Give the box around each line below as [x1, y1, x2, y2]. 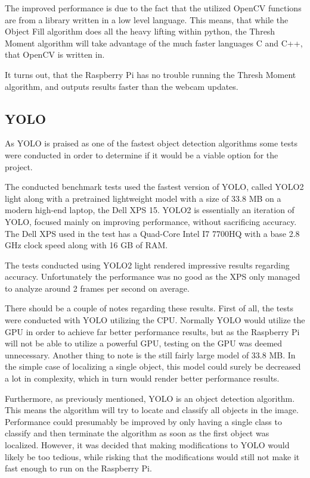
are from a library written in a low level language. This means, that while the [5, 13, 289, 26]
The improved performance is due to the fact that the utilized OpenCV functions [5, 2, 302, 14]
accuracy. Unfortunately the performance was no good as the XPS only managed [5, 270, 300, 283]
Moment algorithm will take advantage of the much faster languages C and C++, [5, 36, 303, 49]
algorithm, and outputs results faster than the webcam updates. [5, 80, 238, 92]
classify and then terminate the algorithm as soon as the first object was [5, 427, 269, 439]
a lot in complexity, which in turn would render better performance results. [5, 372, 280, 385]
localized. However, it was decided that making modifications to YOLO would [5, 439, 290, 451]
